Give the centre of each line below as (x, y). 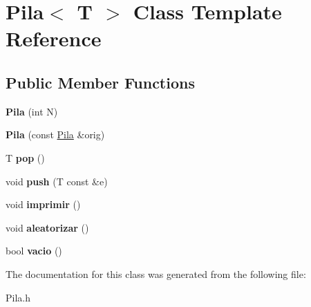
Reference (54, 38)
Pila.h (18, 297)
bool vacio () (34, 251)
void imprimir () (43, 204)
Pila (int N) (32, 111)
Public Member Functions (100, 82)
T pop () (25, 157)
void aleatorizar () (47, 227)
